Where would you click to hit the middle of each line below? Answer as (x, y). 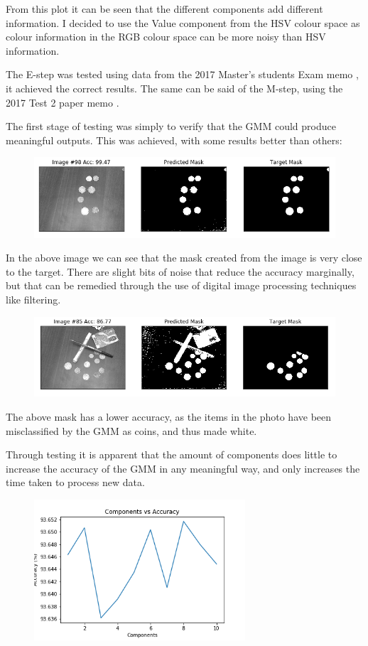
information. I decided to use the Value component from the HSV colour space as (183, 22)
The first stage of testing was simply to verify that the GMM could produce (171, 126)
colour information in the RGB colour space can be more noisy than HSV (166, 37)
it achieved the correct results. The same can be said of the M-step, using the (174, 88)
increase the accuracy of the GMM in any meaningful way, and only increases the (183, 468)
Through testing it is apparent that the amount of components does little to (172, 454)
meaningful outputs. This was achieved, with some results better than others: (174, 140)
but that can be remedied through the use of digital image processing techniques (181, 285)
